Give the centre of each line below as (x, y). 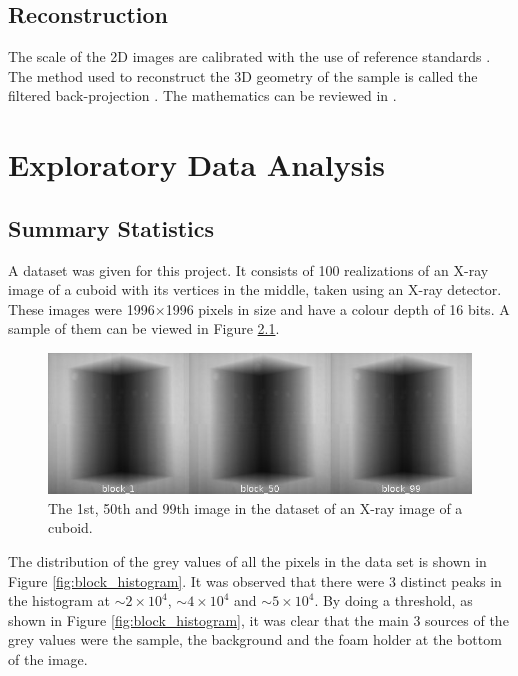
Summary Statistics (111, 227)
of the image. (48, 659)
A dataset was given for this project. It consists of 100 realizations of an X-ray (248, 269)
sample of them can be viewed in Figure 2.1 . (144, 328)
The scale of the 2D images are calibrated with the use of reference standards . (249, 56)
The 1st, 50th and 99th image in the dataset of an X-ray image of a (255, 507)
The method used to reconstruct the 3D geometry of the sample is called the (243, 75)
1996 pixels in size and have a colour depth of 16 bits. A (337, 308)
